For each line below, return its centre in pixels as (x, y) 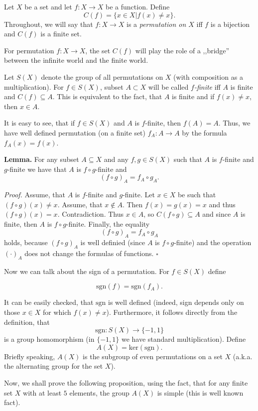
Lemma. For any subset (42, 159)
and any (116, 159)
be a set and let (48, 6)
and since (217, 214)
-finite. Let (139, 195)
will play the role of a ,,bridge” (182, 50)
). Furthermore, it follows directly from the (172, 312)
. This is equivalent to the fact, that (107, 96)
